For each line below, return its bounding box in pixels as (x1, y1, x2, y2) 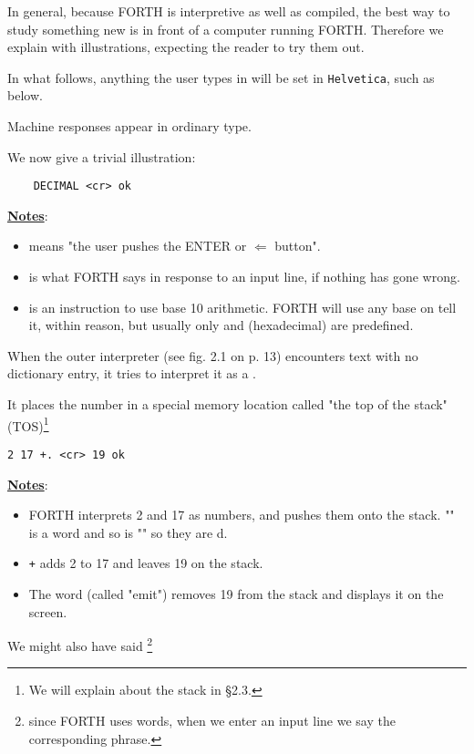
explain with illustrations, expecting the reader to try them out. (7, 37, 365, 57)
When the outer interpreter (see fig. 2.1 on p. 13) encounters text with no (7, 346, 418, 365)
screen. (28, 602, 67, 621)
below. (7, 86, 43, 105)
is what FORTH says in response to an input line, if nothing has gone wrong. (28, 267, 460, 286)
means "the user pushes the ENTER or (28, 236, 247, 255)
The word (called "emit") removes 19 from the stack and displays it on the (28, 584, 444, 603)
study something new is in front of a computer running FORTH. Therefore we (7, 19, 444, 38)
